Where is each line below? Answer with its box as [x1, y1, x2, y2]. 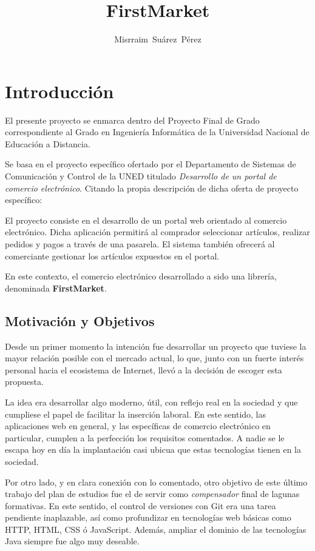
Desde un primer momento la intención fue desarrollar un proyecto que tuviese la [5, 339, 307, 352]
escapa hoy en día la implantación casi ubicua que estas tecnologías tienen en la [5, 443, 302, 456]
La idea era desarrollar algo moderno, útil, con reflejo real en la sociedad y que [5, 395, 298, 408]
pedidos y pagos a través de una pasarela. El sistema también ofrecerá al [5, 238, 275, 250]
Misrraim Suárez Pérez [114, 33, 202, 45]
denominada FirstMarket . [5, 281, 107, 294]
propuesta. [5, 375, 44, 388]
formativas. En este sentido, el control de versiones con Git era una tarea [5, 499, 276, 512]
